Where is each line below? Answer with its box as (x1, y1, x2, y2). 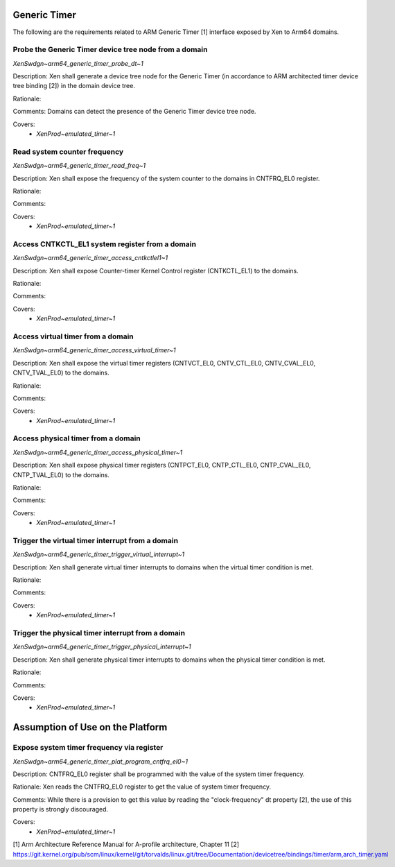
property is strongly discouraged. (12, 805, 109, 814)
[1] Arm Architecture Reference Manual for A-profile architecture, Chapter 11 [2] (12, 840, 239, 849)
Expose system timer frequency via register (12, 743, 164, 753)
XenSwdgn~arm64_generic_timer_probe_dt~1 (12, 59, 143, 67)
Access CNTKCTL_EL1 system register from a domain (12, 239, 197, 249)
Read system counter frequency (12, 146, 124, 156)
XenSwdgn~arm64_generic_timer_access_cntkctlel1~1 (12, 254, 168, 262)
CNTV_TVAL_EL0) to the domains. (12, 368, 110, 377)
